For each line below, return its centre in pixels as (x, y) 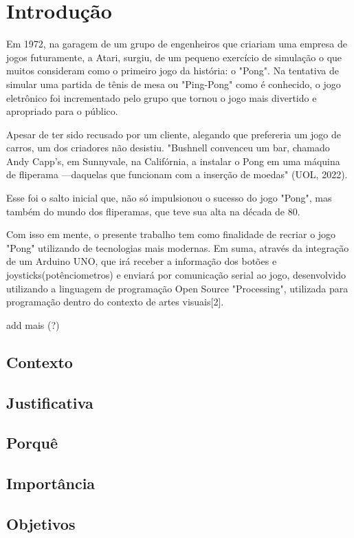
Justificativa (50, 402)
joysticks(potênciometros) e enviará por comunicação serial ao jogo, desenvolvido (176, 275)
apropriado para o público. (62, 111)
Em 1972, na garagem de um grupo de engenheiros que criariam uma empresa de (177, 44)
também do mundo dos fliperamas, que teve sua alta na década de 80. (153, 211)
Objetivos (41, 523)
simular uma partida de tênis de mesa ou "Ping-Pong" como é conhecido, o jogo (174, 84)
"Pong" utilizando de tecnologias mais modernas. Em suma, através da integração (178, 247)
